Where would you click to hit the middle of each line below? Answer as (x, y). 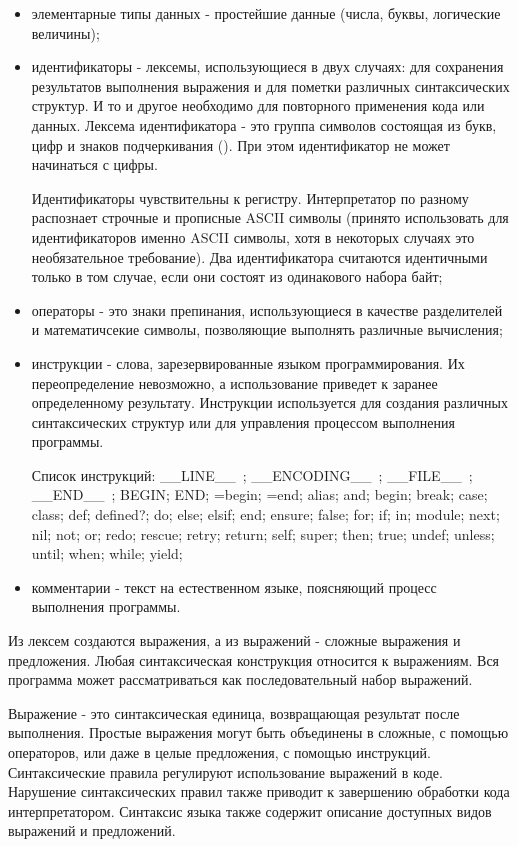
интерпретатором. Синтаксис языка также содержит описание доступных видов (250, 810)
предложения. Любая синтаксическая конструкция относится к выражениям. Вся (254, 659)
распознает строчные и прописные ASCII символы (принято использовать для (270, 217)
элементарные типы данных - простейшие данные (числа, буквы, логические (266, 13)
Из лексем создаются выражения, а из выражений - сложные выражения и (234, 640)
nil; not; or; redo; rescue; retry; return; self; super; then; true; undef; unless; (263, 533)
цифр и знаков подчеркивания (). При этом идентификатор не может (240, 144)
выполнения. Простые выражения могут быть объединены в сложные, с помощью (258, 732)
